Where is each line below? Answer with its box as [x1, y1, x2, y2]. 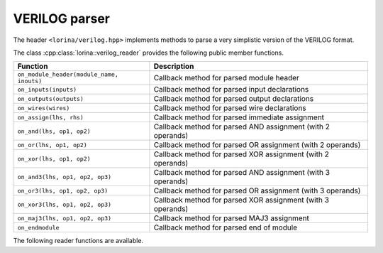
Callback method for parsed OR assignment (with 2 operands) [153, 140, 361, 150]
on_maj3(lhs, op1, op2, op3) [17, 214, 112, 222]
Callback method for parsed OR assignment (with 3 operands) [153, 185, 361, 195]
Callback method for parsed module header [153, 73, 299, 83]
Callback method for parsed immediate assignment [153, 112, 325, 122]
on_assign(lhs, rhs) [17, 114, 84, 121]
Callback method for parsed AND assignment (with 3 [153, 168, 330, 178]
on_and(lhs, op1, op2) [17, 127, 91, 135]
